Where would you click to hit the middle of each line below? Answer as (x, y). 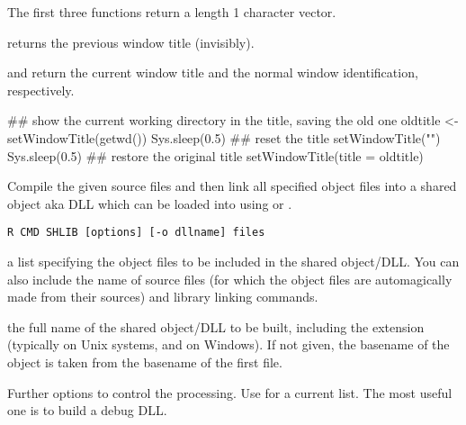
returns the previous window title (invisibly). (131, 42)
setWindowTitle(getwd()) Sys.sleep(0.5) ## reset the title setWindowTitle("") (224, 137)
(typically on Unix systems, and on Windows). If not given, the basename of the (229, 344)
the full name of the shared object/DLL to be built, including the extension (216, 326)
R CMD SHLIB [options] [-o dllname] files (136, 233)
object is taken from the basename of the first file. (145, 362)
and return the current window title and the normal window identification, (213, 72)
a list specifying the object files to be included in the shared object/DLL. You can (233, 261)
